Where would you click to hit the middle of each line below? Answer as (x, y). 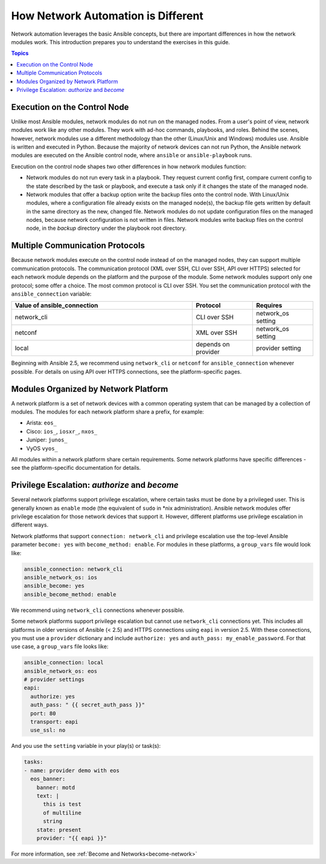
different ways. (30, 525)
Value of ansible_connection (56, 305)
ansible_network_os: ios (61, 577)
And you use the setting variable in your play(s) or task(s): (86, 746)
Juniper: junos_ (47, 440)
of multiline (62, 813)
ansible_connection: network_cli (73, 569)
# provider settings (54, 680)
